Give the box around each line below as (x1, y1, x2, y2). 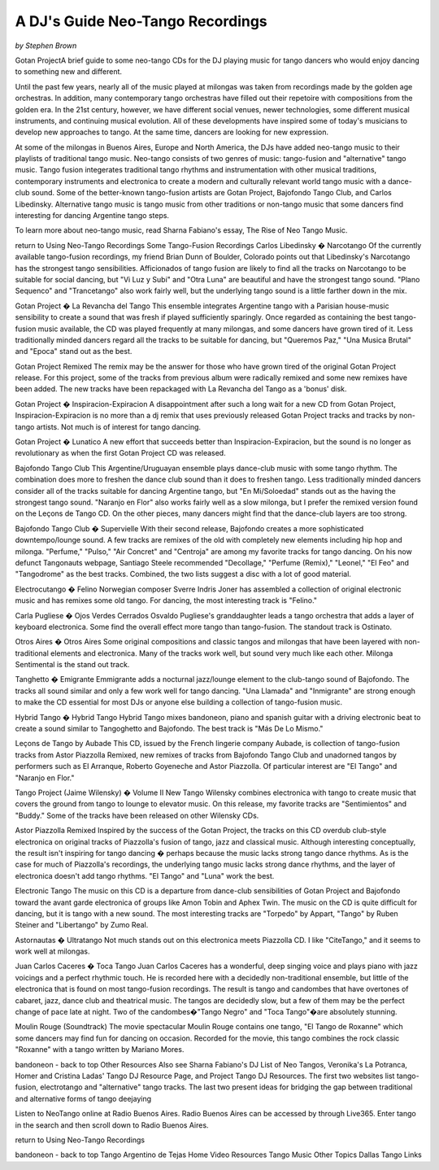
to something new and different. (15, 67, 122, 76)
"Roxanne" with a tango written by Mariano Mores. (15, 1045, 185, 1054)
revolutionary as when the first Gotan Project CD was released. (15, 448, 227, 458)
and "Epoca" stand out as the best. (15, 347, 133, 356)
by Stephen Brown (15, 41, 77, 50)
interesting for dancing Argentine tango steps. (15, 211, 170, 220)
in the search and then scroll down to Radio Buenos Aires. (15, 1120, 209, 1130)
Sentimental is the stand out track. (15, 660, 130, 670)
